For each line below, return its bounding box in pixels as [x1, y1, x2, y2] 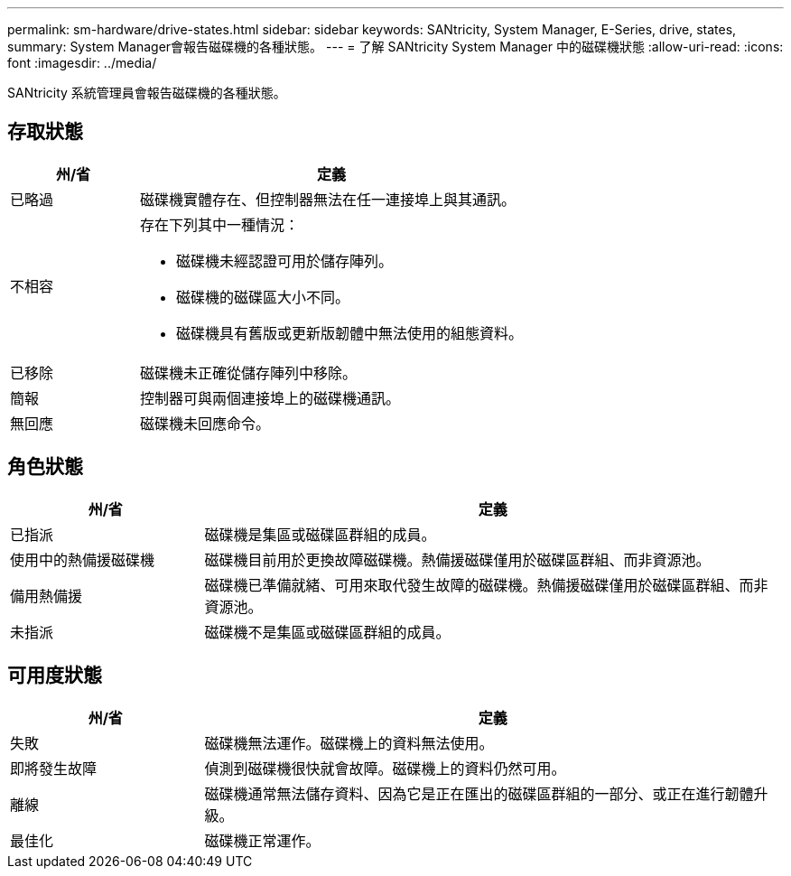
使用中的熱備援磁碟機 [10, 550, 155, 569]
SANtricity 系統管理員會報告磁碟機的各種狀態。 [7, 85, 286, 100]
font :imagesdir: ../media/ [7, 55, 157, 70]
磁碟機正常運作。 [204, 831, 321, 850]
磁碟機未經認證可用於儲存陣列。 [176, 251, 394, 270]
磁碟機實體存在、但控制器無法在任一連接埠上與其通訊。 [140, 190, 516, 209]
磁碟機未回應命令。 [140, 414, 271, 433]
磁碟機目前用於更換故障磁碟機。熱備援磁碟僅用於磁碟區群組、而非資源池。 [204, 550, 711, 569]
